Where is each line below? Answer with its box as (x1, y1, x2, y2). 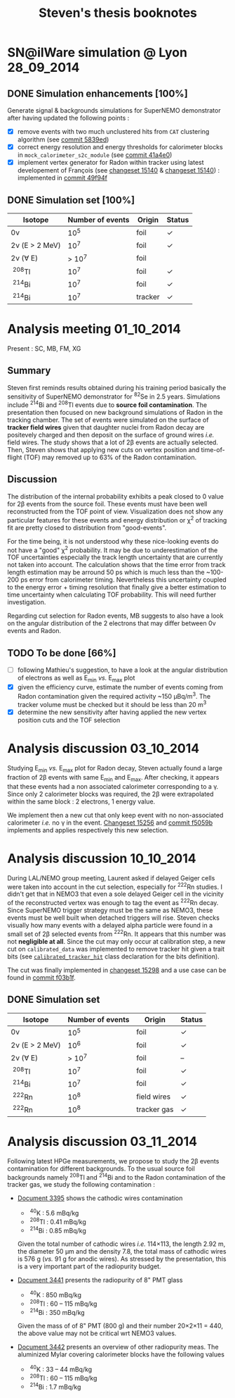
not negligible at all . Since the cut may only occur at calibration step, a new (7, 937, 226, 945)
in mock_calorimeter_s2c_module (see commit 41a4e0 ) (17, 151, 173, 159)
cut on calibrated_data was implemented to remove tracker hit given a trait (7, 944, 225, 953)
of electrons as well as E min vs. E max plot (17, 674, 135, 684)
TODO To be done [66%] (7, 647, 116, 659)
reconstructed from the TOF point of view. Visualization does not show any (7, 507, 224, 516)
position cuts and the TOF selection (17, 716, 121, 725)
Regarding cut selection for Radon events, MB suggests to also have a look (7, 611, 224, 620)
